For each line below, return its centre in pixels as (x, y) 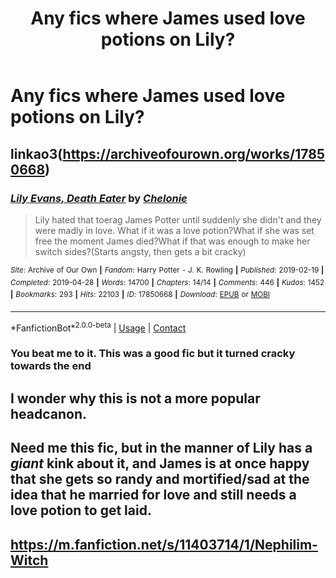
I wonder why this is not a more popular (135, 398)
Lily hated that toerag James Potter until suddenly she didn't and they (178, 219)
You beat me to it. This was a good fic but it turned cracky (153, 354)
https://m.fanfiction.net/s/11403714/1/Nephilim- (164, 544)
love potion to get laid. (81, 510)
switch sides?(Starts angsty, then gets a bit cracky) (140, 251)
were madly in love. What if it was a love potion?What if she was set (174, 230)
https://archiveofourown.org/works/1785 (193, 153)
